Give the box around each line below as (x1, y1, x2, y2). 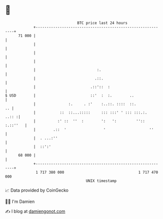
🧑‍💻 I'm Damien (5, 199, 35, 204)
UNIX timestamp (85, 178, 117, 183)
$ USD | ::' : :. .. (5, 93, 134, 98)
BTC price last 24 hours (77, 20, 128, 25)
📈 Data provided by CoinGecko (5, 187, 69, 193)
